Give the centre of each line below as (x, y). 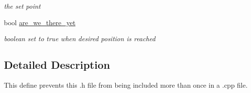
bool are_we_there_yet (40, 22)
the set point (22, 6)
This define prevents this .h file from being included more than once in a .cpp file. (126, 85)
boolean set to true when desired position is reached (80, 39)
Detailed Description (57, 65)
